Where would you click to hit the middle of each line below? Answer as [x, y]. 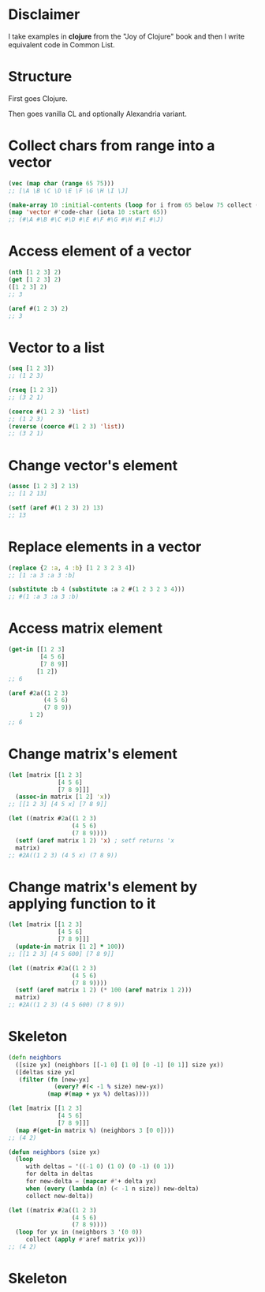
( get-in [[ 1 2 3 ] [37, 650]
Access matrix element [86, 628]
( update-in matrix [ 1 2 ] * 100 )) [70, 947]
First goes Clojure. [38, 98]
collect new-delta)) [59, 1196]
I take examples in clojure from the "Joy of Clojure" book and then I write [127, 36]
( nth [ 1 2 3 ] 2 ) [35, 273]
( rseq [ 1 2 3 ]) [33, 390]
